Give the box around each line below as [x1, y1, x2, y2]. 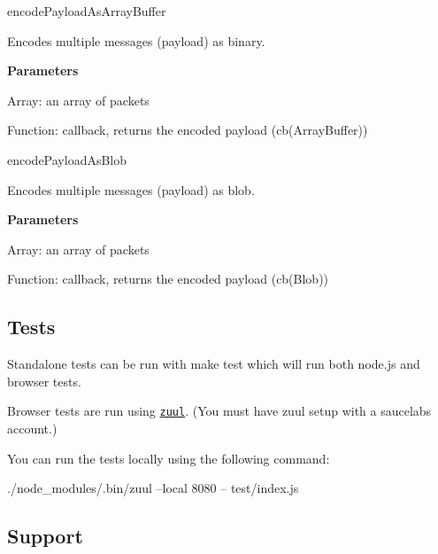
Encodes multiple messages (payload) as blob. [7, 180, 255, 199]
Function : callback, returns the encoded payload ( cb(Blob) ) [7, 269, 329, 288]
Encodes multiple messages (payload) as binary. [7, 31, 265, 50]
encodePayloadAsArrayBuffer [7, 2, 166, 20]
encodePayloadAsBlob [7, 150, 127, 168]
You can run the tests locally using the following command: [7, 449, 330, 467]
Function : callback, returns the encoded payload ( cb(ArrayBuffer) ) [7, 121, 368, 139]
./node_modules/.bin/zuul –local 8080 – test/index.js [7, 479, 299, 497]
